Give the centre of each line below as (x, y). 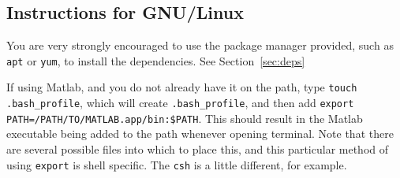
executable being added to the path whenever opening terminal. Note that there (200, 133)
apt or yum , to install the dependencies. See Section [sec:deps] (156, 60)
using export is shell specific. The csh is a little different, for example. (177, 164)
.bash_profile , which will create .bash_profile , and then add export (180, 103)
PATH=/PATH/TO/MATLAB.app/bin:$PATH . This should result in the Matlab (185, 118)
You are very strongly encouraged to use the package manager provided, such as (200, 45)
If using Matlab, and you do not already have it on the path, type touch (182, 87)
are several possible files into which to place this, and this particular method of (198, 149)
